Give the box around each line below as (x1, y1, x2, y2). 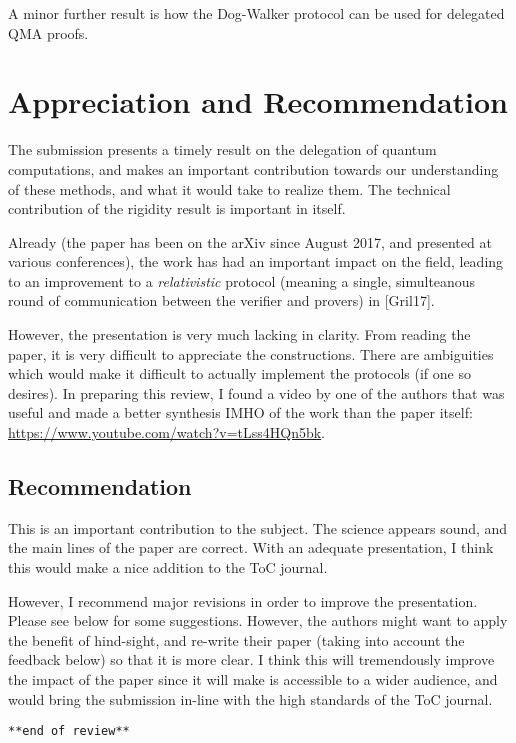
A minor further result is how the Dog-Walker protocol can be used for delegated (8, 3, 505, 23)
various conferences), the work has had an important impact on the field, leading (8, 251, 504, 272)
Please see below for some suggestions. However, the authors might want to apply (8, 610, 508, 631)
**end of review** (8, 724, 130, 739)
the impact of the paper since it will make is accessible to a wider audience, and (8, 668, 498, 689)
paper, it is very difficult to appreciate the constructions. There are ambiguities (8, 343, 494, 364)
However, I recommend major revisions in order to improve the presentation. (8, 590, 478, 611)
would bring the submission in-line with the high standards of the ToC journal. (8, 688, 493, 709)
